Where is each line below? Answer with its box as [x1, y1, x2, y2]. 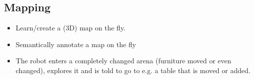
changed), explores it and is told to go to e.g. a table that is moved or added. [15, 65, 251, 75]
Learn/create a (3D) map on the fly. [15, 23, 126, 33]
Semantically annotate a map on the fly [15, 39, 136, 49]
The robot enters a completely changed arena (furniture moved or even [15, 55, 232, 66]
